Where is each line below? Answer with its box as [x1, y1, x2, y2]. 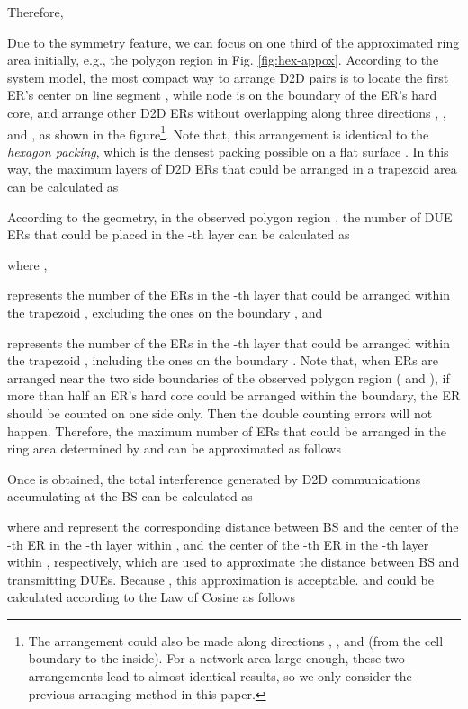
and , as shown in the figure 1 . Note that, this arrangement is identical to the [7, 121, 429, 143]
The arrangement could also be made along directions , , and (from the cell [28, 631, 444, 650]
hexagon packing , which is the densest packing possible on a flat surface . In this [7, 141, 449, 160]
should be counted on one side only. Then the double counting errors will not [7, 403, 433, 422]
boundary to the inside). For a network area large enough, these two [28, 649, 405, 668]
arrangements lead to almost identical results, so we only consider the [28, 667, 412, 686]
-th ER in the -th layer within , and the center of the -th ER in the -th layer [7, 534, 429, 553]
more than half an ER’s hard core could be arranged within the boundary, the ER [7, 386, 461, 405]
